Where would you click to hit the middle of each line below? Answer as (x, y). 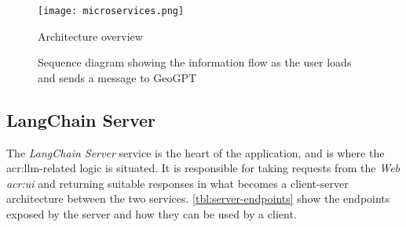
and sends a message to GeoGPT (117, 77)
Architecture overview (90, 36)
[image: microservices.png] (111, 11)
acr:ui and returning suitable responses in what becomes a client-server (177, 183)
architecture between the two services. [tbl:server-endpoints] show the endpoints (198, 198)
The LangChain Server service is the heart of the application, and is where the (196, 152)
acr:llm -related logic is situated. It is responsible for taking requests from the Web (203, 168)
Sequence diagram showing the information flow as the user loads (195, 62)
